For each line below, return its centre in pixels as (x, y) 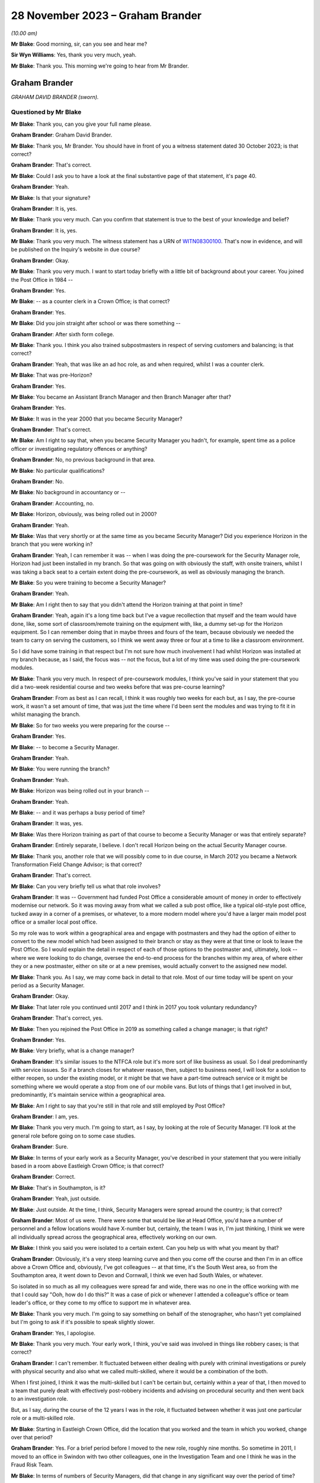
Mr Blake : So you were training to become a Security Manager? (88, 583)
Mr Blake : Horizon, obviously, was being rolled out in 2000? (84, 514)
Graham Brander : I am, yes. (45, 1117)
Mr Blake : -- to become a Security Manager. (65, 747)
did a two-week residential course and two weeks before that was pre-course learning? (118, 687)
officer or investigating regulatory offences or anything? (79, 448)
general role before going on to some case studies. (73, 1135)
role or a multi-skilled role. (43, 1418)
